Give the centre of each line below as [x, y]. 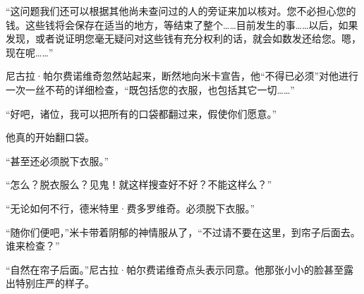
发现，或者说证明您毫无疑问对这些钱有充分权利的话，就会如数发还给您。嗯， [183, 38]
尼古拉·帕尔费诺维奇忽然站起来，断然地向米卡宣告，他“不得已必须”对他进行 [182, 76]
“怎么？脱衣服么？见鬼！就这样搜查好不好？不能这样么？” [139, 184]
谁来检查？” [33, 246]
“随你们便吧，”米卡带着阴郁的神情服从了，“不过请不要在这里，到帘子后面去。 [183, 232]
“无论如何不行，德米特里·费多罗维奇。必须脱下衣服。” [131, 208]
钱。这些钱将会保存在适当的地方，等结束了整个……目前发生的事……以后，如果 [182, 24]
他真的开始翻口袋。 [50, 137]
